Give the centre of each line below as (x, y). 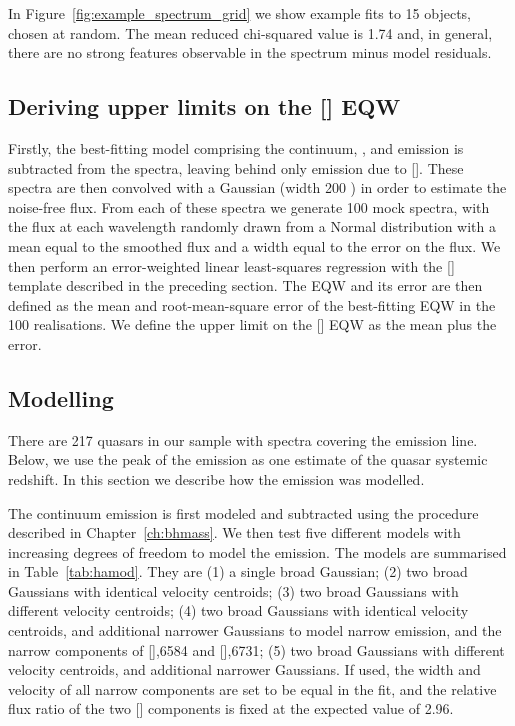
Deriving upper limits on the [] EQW (204, 106)
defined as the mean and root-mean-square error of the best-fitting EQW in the (252, 304)
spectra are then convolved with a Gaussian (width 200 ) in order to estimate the (257, 187)
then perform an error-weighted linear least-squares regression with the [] (231, 265)
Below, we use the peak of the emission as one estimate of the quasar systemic (248, 459)
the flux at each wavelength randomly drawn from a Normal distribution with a (252, 226)
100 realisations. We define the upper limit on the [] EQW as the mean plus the (252, 324)
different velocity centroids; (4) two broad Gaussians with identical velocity (238, 610)
